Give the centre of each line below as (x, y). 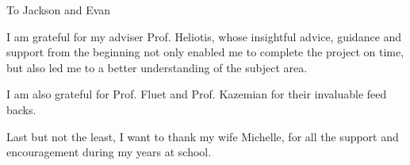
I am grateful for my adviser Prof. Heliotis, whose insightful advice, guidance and (204, 36)
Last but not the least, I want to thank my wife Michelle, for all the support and (203, 136)
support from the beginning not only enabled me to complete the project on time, (205, 52)
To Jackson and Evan (59, 10)
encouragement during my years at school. (109, 152)
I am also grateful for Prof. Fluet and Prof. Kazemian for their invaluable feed (197, 94)
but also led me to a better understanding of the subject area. (157, 67)
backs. (21, 109)
